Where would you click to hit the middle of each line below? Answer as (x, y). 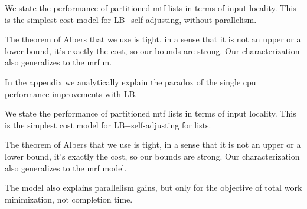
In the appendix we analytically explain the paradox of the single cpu (130, 82)
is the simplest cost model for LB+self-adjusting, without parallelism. (131, 19)
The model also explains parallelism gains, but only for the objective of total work (153, 188)
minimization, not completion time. (69, 199)
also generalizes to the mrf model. (66, 167)
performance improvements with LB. (71, 93)
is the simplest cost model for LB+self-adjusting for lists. (108, 125)
